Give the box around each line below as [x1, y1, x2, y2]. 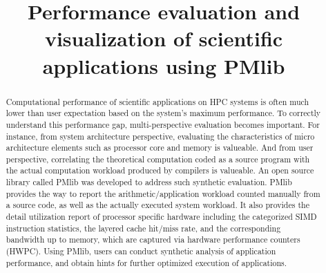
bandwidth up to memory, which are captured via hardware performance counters [6, 234, 300, 245]
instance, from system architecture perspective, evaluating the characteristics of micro [6, 130, 315, 142]
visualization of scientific [44, 24, 283, 53]
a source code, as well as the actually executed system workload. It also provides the [6, 199, 309, 211]
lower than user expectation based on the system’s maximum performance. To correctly [6, 107, 321, 119]
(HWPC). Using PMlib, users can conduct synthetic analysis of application [6, 245, 276, 257]
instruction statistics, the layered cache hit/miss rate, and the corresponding [6, 222, 281, 234]
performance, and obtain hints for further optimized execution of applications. [6, 256, 287, 268]
